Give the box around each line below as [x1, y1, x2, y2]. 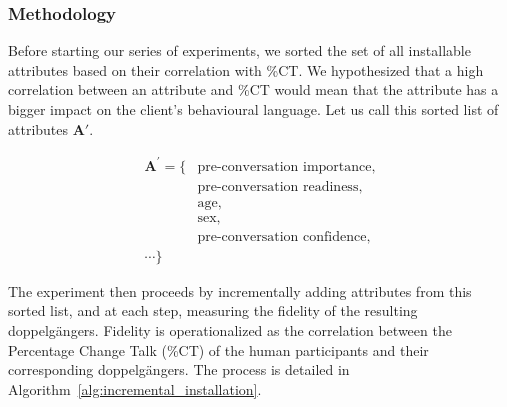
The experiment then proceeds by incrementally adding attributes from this [8, 280, 472, 301]
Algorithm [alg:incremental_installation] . [8, 378, 262, 399]
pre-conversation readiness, [197, 179, 363, 194]
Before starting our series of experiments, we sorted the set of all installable [8, 40, 471, 61]
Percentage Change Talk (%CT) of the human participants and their [8, 339, 429, 360]
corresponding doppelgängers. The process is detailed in [8, 359, 350, 380]
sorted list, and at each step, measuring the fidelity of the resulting [8, 300, 418, 321]
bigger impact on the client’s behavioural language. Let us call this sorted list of [8, 99, 499, 119]
